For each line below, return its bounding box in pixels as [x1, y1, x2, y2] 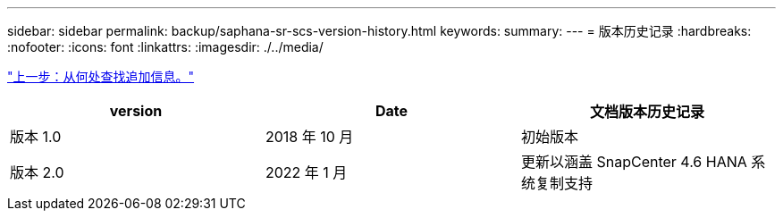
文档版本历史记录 [589, 103, 704, 121]
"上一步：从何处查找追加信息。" [7, 69, 195, 84]
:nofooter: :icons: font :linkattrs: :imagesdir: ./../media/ [7, 39, 324, 54]
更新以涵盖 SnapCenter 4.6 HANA [520, 153, 747, 171]
